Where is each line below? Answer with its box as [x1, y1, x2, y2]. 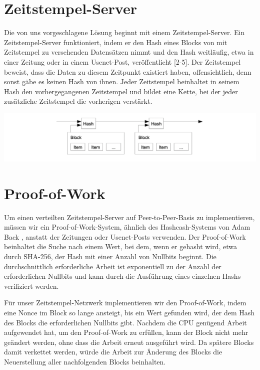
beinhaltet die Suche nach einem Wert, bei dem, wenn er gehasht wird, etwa [4, 241, 237, 252]
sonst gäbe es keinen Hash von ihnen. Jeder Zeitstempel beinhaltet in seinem [4, 76, 239, 87]
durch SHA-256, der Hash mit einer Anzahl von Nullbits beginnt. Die [4, 251, 216, 261]
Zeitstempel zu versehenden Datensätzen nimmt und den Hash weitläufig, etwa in [4, 47, 254, 57]
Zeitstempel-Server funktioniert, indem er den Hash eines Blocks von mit [4, 37, 227, 47]
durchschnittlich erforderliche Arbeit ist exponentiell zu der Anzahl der [4, 261, 221, 271]
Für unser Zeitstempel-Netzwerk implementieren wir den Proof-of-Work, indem [4, 297, 246, 308]
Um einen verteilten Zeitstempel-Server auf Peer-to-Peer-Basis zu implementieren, [4, 212, 255, 222]
